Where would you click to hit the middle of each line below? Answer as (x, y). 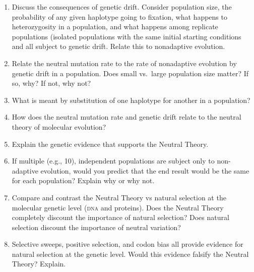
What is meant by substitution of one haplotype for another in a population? (131, 100)
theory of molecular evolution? (59, 126)
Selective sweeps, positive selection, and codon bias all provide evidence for (128, 244)
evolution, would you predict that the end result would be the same (145, 170)
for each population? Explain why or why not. (83, 180)
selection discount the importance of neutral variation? (96, 227)
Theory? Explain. (39, 264)
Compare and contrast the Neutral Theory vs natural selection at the (119, 197)
